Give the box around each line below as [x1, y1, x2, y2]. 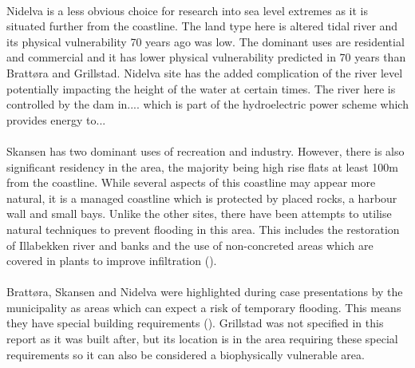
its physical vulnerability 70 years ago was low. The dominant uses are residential [6, 33, 405, 49]
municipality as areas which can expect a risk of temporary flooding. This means [6, 299, 401, 315]
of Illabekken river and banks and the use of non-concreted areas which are [6, 236, 373, 253]
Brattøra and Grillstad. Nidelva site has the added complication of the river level [6, 64, 403, 81]
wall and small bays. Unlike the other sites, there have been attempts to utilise [6, 205, 392, 222]
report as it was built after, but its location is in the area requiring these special [6, 330, 398, 347]
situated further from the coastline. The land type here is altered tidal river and [6, 18, 398, 34]
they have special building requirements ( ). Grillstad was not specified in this [6, 315, 384, 331]
